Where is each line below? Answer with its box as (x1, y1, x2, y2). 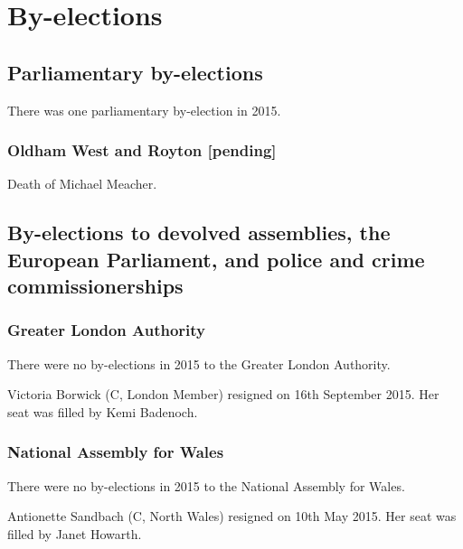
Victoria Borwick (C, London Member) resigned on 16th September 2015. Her (7, 385, 439, 404)
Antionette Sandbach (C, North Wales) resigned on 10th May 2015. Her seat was (7, 507, 457, 526)
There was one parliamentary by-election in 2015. (7, 100, 281, 119)
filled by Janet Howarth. (7, 524, 142, 543)
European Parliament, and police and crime (7, 245, 425, 273)
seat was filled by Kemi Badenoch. (7, 402, 198, 421)
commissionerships (7, 272, 184, 300)
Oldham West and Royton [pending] (7, 139, 277, 162)
